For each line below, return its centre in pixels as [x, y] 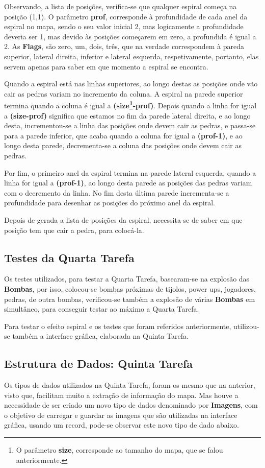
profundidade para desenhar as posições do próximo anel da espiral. [110, 203]
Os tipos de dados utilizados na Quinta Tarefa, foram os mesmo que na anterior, [130, 385]
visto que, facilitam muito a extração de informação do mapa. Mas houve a [121, 395]
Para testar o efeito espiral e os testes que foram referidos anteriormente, [118, 326]
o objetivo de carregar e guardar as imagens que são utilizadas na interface [121, 415]
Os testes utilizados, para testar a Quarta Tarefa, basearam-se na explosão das [127, 279]
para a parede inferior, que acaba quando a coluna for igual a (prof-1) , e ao [123, 135]
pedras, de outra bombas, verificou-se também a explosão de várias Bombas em [130, 299]
